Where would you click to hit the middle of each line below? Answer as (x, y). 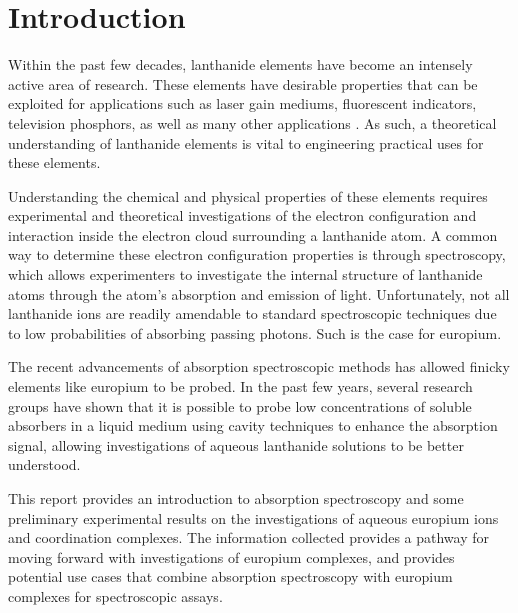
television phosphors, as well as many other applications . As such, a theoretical (252, 122)
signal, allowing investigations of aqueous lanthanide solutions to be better (236, 444)
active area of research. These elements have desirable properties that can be (243, 83)
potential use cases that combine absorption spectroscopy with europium (230, 576)
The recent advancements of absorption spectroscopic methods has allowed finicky (259, 366)
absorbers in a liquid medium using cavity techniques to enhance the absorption (253, 425)
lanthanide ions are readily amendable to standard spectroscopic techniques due (252, 313)
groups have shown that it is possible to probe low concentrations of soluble (240, 405)
